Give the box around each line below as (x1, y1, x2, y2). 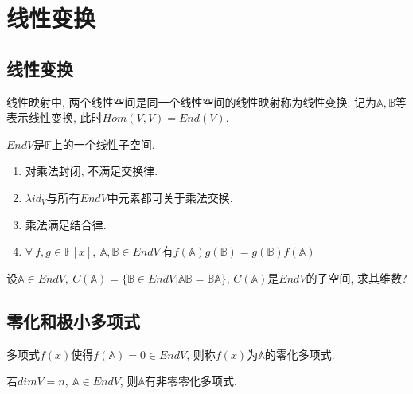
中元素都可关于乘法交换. (107, 189, 233, 205)
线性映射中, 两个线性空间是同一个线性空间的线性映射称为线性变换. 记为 (6, 93, 377, 110)
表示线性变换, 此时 (6, 109, 103, 126)
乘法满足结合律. (25, 216, 107, 232)
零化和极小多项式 (6, 308, 140, 333)
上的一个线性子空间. (51, 135, 155, 152)
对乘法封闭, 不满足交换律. (25, 162, 158, 179)
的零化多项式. (264, 345, 335, 362)
